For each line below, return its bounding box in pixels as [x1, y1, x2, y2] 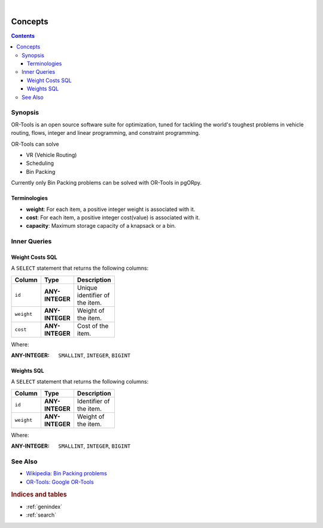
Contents [11, 32, 35, 39]
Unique [77, 283, 98, 292]
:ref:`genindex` [26, 503, 63, 510]
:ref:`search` [26, 511, 57, 518]
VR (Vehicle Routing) [26, 151, 77, 158]
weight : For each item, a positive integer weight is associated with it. [26, 206, 196, 213]
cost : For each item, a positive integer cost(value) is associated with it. [26, 213, 200, 221]
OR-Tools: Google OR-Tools [26, 478, 94, 485]
